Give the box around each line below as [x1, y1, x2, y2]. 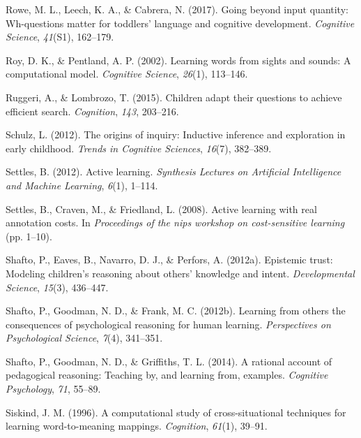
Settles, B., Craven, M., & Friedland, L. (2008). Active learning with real [6, 201, 317, 216]
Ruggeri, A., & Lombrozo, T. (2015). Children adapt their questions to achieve [6, 89, 342, 104]
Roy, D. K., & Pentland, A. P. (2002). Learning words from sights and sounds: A [6, 52, 351, 67]
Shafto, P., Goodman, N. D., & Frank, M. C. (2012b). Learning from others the [6, 303, 346, 318]
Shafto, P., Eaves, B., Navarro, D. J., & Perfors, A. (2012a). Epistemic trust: [6, 252, 333, 267]
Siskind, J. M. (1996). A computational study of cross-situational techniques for [6, 404, 346, 419]
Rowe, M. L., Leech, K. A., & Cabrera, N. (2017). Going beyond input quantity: [6, 2, 348, 16]
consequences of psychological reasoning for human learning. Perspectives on [6, 316, 331, 331]
